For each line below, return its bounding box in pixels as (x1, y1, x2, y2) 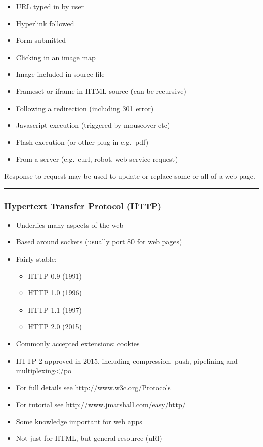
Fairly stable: (16, 253, 57, 264)
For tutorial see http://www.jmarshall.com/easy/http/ (16, 399, 186, 410)
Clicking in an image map (16, 52, 96, 62)
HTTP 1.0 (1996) (28, 287, 82, 298)
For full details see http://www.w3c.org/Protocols (16, 382, 171, 392)
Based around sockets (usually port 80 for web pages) (16, 236, 182, 247)
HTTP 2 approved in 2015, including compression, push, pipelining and (16, 355, 238, 366)
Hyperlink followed (16, 18, 74, 28)
